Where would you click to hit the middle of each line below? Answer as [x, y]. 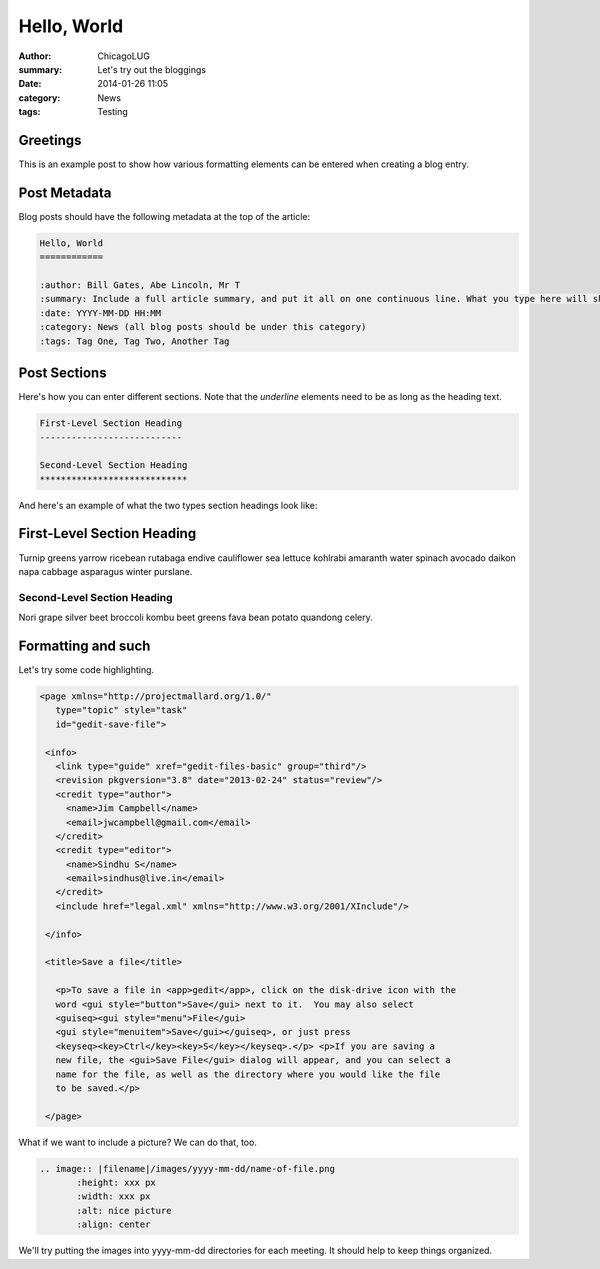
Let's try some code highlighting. [86, 670]
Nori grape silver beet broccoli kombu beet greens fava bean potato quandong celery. [196, 617]
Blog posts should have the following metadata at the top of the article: [164, 216]
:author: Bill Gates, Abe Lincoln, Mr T [139, 285]
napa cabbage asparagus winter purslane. [105, 571]
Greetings [50, 140]
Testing [113, 112]
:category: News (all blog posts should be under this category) [203, 327]
